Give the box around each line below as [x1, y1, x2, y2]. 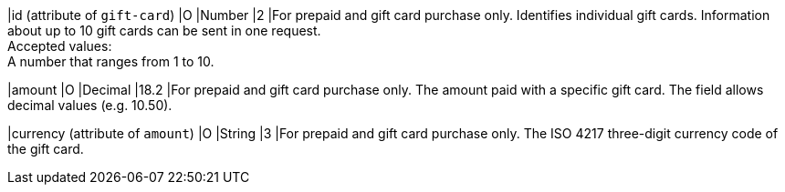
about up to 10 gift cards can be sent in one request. [7, 23, 321, 38]
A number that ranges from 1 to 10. [7, 54, 215, 69]
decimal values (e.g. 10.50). [7, 97, 173, 113]
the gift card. [7, 141, 84, 157]
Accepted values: [7, 38, 112, 54]
